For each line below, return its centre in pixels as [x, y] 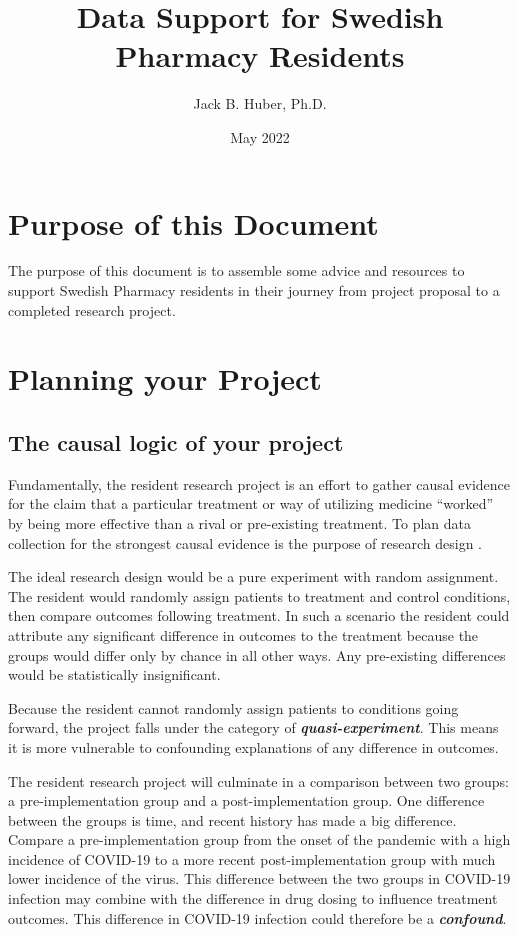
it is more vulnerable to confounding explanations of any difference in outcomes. [253, 746]
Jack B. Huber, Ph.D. [260, 103]
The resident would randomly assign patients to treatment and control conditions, [259, 595]
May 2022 [260, 136]
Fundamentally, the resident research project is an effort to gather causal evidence [259, 483]
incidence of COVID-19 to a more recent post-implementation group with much [252, 858]
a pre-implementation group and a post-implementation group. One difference [246, 800]
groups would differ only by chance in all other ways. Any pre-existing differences [257, 654]
